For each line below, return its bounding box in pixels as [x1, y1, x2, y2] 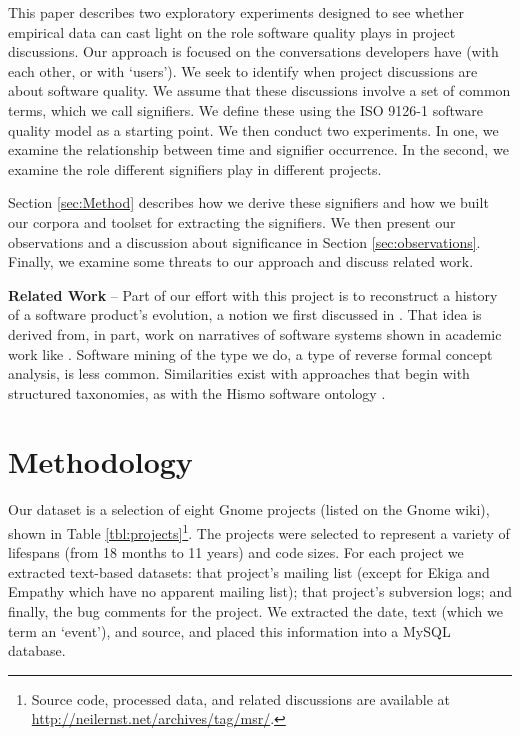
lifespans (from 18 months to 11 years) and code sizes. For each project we [8, 542, 464, 563]
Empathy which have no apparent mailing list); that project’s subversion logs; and [8, 581, 512, 602]
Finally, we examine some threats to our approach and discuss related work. [8, 251, 474, 272]
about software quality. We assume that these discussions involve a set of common [8, 80, 511, 101]
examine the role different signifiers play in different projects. [8, 158, 382, 179]
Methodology [8, 441, 193, 482]
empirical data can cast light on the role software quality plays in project [8, 21, 456, 42]
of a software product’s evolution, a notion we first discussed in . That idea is [8, 304, 482, 325]
